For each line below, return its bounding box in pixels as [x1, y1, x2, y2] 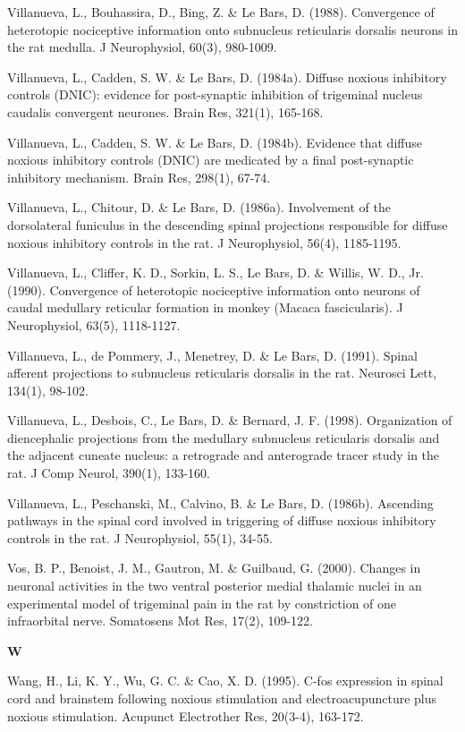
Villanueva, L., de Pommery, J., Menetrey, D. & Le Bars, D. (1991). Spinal [7, 345, 418, 364]
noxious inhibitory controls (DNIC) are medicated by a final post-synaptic [7, 150, 414, 169]
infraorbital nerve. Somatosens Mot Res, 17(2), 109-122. [7, 611, 313, 630]
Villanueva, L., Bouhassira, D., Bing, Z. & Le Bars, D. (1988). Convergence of [7, 3, 435, 21]
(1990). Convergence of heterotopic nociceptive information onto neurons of [7, 280, 420, 299]
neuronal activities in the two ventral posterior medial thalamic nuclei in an [7, 576, 422, 595]
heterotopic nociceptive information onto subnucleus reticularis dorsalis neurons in [7, 20, 458, 38]
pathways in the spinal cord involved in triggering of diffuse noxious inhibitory [7, 511, 436, 530]
